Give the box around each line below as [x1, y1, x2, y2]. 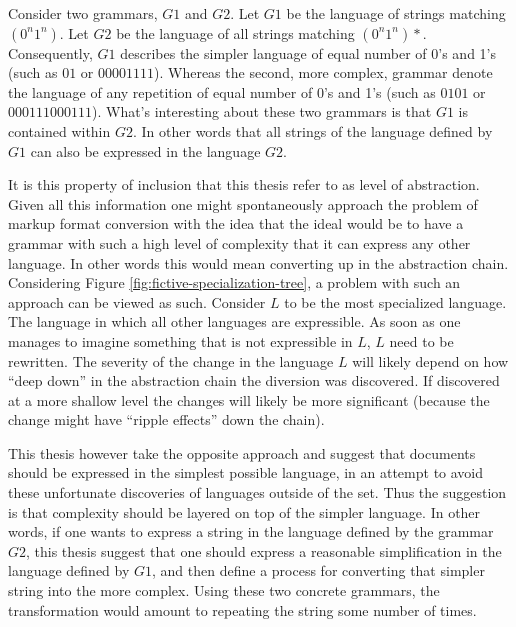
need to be [389, 330, 454, 351]
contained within [8, 120, 111, 141]
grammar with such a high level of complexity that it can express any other [8, 232, 471, 253]
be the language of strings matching [286, 3, 506, 23]
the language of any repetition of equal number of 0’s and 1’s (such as [8, 81, 436, 102]
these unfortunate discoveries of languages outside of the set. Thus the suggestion [8, 482, 507, 503]
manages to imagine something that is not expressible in [8, 330, 353, 351]
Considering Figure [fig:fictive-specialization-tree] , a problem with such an [8, 272, 461, 293]
